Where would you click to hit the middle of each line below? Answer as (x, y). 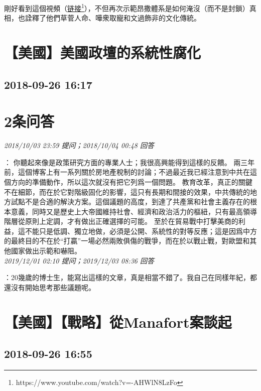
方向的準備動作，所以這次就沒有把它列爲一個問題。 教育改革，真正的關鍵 (132, 181)
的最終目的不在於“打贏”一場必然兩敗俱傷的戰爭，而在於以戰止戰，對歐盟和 (127, 241)
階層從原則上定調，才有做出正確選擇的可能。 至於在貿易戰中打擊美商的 (121, 221)
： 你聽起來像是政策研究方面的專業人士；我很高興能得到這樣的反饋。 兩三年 (129, 162)
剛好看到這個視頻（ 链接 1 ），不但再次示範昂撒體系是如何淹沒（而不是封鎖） (127, 7)
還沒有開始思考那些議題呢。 (50, 287)
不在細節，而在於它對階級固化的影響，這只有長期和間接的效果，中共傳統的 (127, 191)
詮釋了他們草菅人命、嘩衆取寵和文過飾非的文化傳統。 (113, 18)
